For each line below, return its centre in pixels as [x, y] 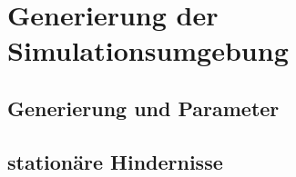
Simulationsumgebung [148, 50]
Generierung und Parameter [143, 108]
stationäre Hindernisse [115, 161]
